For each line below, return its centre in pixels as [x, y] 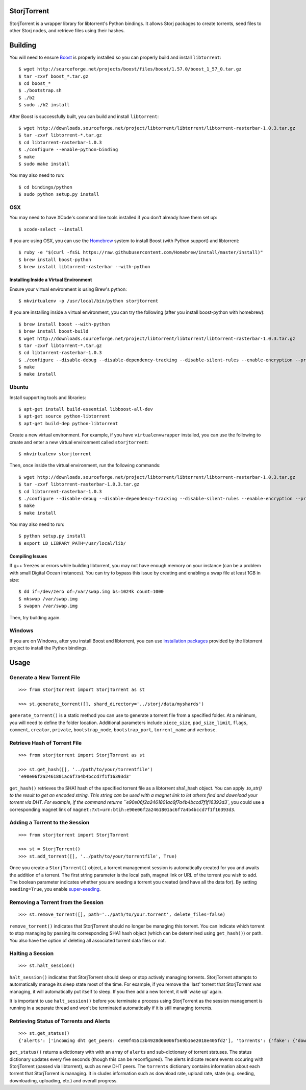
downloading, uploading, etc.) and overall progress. [64, 1080]
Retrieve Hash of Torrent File [46, 743]
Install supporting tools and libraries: [48, 397]
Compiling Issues [28, 556]
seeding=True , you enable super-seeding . [55, 889]
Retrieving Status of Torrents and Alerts [60, 1021]
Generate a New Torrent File [45, 677]
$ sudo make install [44, 164]
